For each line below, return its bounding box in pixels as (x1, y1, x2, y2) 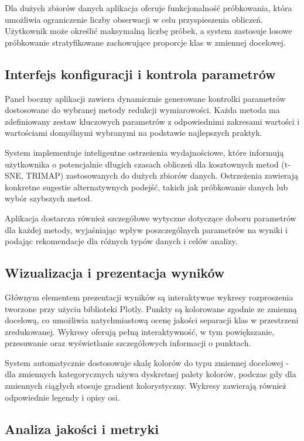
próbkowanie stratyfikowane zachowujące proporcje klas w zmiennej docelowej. (5, 36, 286, 48)
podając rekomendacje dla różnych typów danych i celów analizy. (5, 235, 238, 247)
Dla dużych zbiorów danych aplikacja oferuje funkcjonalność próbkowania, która (5, 2, 292, 13)
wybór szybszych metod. (5, 192, 93, 204)
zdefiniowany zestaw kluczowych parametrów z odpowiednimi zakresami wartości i (5, 115, 300, 127)
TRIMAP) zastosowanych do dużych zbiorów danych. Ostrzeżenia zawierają (26, 169, 299, 182)
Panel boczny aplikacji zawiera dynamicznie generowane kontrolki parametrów (5, 92, 286, 104)
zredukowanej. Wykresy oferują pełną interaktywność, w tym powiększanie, (5, 325, 275, 337)
